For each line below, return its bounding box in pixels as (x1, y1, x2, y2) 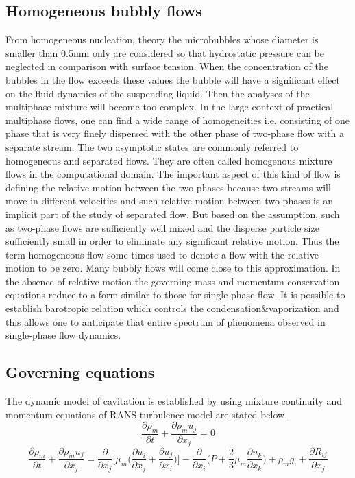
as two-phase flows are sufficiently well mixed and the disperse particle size (5, 220, 319, 235)
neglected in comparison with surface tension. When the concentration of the (5, 59, 328, 73)
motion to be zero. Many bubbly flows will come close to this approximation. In (5, 261, 341, 275)
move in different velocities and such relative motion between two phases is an (5, 193, 333, 208)
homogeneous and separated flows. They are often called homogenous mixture (5, 153, 332, 167)
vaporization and (268, 301, 339, 315)
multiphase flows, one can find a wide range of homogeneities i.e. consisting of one (5, 112, 350, 127)
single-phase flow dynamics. (5, 328, 121, 342)
